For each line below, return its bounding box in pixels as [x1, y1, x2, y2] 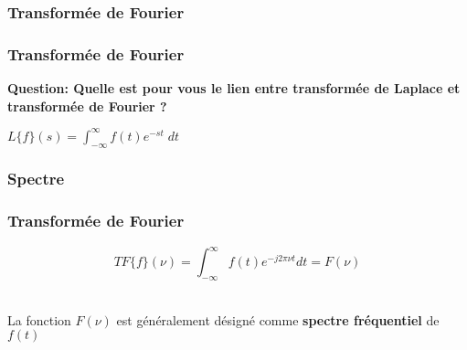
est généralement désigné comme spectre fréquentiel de [116, 310, 440, 329]
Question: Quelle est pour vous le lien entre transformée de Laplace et [7, 79, 461, 98]
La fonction [7, 310, 71, 329]
